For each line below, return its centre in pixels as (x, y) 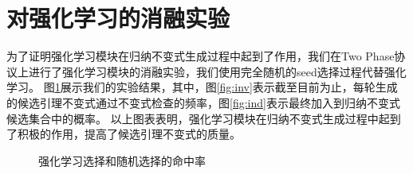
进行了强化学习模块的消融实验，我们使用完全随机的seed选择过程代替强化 (217, 71)
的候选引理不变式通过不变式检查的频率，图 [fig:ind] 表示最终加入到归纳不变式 (203, 102)
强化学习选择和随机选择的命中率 (122, 160)
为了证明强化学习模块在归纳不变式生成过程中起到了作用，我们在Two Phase (201, 56)
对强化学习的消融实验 (118, 18)
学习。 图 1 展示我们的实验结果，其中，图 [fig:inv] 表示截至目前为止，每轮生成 (202, 87)
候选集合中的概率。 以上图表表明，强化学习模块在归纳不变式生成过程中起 (198, 118)
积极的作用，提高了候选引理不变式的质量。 (129, 134)
